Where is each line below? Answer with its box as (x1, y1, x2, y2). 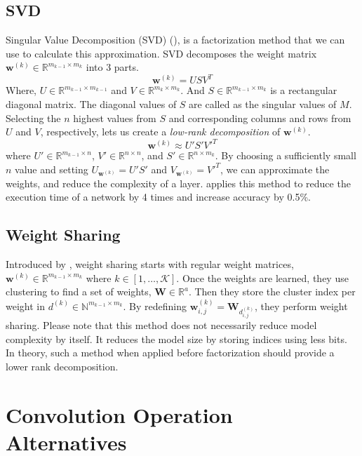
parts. (114, 60, 139, 74)
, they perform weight (254, 298, 348, 313)
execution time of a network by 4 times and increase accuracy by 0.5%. (6, 189, 311, 204)
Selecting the (6, 110, 61, 125)
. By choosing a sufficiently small (215, 148, 356, 163)
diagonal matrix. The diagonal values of (6, 97, 177, 112)
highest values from (73, 110, 156, 125)
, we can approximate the (220, 161, 330, 176)
